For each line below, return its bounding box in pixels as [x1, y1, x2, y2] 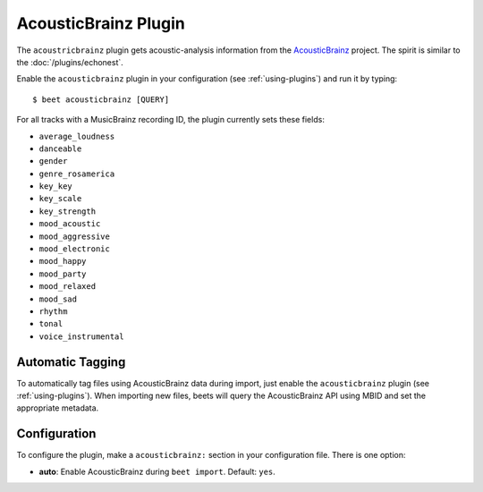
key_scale [38, 193, 82, 204]
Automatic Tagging [16, 354, 126, 369]
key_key [38, 182, 73, 191]
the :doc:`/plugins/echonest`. [16, 56, 124, 67]
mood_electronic [38, 244, 111, 254]
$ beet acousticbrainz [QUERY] [32, 94, 170, 105]
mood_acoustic [38, 219, 101, 229]
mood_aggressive [38, 231, 111, 242]
